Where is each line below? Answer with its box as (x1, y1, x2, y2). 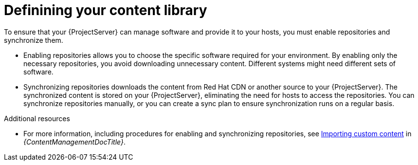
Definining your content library (4, 2, 207, 18)
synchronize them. (4, 36, 63, 44)
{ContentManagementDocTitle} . (23, 137, 126, 146)
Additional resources (4, 114, 70, 123)
